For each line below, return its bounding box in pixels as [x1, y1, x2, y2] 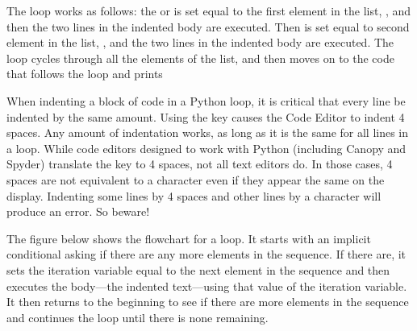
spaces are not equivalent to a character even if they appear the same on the [6, 171, 385, 188]
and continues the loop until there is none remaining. [6, 308, 269, 325]
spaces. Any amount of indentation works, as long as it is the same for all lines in [6, 124, 409, 141]
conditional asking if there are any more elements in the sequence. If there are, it [6, 246, 407, 263]
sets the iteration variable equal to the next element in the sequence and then [6, 261, 390, 278]
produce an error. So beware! [6, 203, 150, 220]
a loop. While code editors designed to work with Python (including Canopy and [6, 139, 407, 156]
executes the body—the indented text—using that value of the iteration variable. [6, 277, 407, 294]
